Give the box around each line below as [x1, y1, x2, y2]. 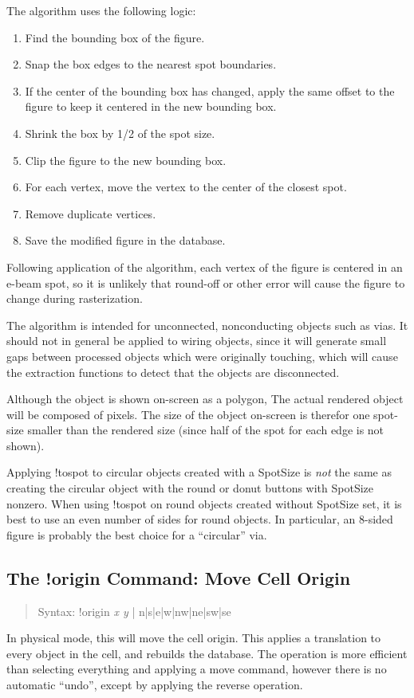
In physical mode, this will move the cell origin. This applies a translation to [6, 629, 381, 646]
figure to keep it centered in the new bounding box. [25, 98, 277, 115]
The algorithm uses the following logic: [6, 2, 196, 18]
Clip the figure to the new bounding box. [25, 151, 227, 168]
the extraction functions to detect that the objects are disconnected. [6, 363, 340, 380]
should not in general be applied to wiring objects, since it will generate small [6, 332, 387, 349]
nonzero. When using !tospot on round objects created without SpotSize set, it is [6, 495, 402, 512]
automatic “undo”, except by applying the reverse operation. [6, 676, 303, 693]
